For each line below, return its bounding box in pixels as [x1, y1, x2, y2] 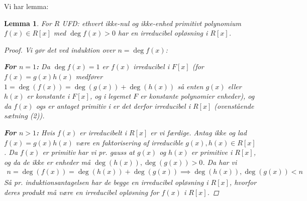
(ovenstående [214, 100, 254, 111]
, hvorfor [229, 177, 257, 187]
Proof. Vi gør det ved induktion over [4, 44, 116, 55]
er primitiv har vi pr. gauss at [42, 147, 135, 157]
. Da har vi [202, 156, 237, 167]
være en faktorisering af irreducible [75, 137, 183, 147]
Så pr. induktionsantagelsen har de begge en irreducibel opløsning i [4, 177, 209, 187]
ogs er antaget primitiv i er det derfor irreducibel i [36, 100, 190, 111]
